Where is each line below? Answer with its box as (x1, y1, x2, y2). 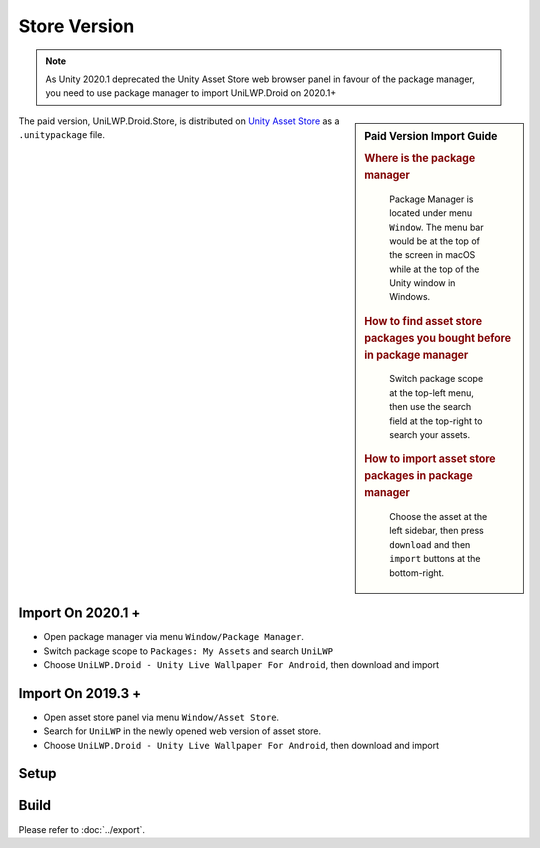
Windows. (389, 291, 431, 303)
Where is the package (364, 151, 476, 165)
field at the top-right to (389, 415, 483, 427)
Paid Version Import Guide (364, 129, 498, 143)
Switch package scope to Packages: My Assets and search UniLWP (43, 645, 334, 657)
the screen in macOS (389, 249, 476, 261)
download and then (389, 538, 471, 550)
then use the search (389, 401, 472, 413)
